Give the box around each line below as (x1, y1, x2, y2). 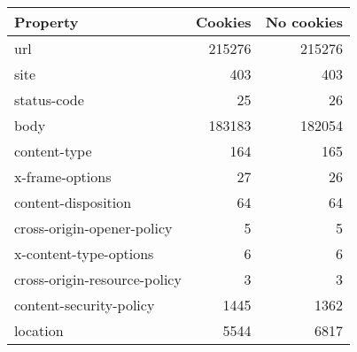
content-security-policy (14, 295, 155, 315)
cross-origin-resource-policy (14, 269, 182, 289)
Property (14, 11, 79, 32)
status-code (14, 89, 84, 110)
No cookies (265, 11, 343, 32)
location (14, 320, 64, 341)
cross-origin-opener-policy (14, 218, 173, 238)
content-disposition (14, 192, 132, 212)
